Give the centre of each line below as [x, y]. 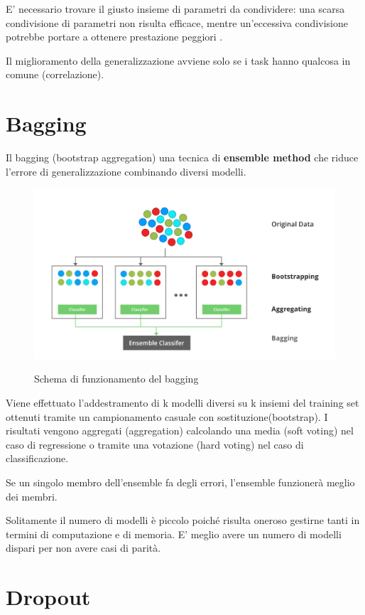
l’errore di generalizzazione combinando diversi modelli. [126, 171]
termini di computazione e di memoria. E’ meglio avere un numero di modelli [174, 534]
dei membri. [32, 496]
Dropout [48, 597]
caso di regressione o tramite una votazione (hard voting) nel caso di [155, 444]
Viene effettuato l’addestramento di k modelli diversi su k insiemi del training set [182, 403]
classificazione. [37, 458]
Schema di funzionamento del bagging [116, 379]
